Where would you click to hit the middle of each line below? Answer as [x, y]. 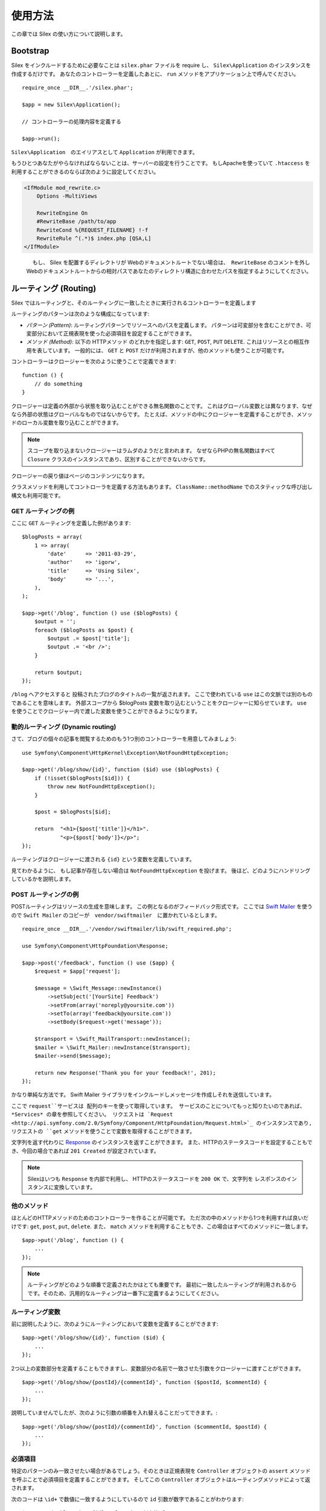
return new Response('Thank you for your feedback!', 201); [125, 1073]
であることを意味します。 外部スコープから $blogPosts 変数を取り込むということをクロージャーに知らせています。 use [159, 703]
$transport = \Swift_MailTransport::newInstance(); [112, 1039]
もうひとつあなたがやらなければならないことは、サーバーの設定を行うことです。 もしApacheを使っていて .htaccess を [161, 163]
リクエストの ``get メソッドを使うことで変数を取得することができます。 [103, 1131]
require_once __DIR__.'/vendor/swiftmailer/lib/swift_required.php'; [127, 929]
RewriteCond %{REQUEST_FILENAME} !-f [92, 230]
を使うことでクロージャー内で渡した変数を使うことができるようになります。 [106, 711]
